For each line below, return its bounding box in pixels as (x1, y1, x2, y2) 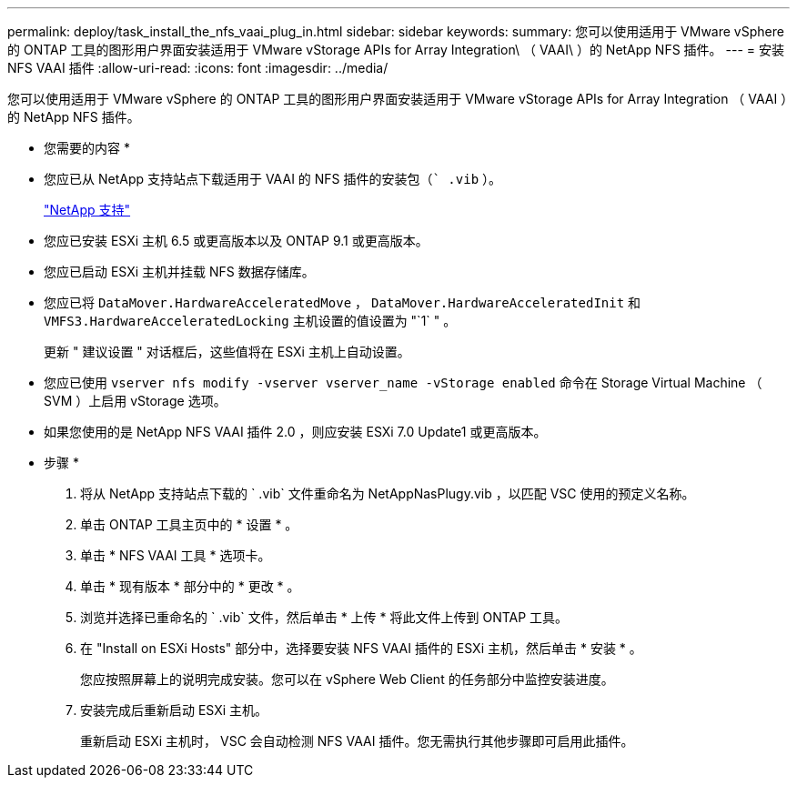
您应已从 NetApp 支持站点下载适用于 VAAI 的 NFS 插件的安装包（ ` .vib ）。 (44, 171, 502, 186)
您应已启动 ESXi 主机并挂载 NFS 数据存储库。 (44, 264, 315, 279)
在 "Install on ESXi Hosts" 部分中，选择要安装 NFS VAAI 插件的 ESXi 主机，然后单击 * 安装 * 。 (80, 640, 642, 656)
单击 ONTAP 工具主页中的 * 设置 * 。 (80, 517, 298, 532)
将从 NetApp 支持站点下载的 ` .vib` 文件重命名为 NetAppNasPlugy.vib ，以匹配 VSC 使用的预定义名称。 (80, 486, 695, 501)
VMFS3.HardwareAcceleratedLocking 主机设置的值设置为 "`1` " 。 (44, 313, 457, 328)
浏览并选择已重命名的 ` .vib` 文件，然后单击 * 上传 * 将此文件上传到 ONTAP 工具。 (80, 609, 569, 625)
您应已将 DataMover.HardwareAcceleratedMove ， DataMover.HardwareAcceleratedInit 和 (44, 295, 641, 310)
